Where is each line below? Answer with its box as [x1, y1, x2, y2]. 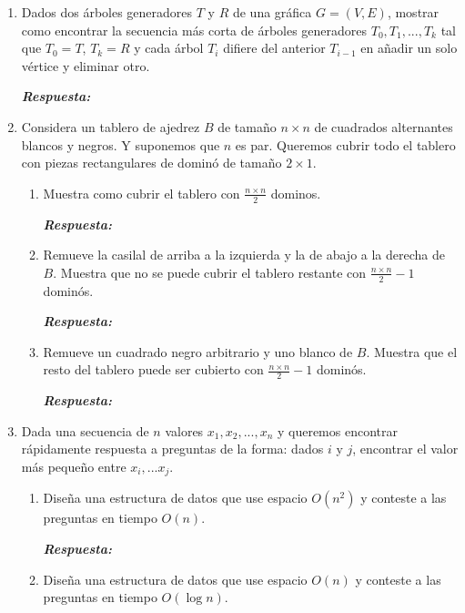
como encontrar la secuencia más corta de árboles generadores [21, 20, 368, 39]
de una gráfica [232, 3, 312, 21]
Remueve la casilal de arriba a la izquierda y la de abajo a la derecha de [43, 245, 445, 264]
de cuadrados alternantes [314, 117, 453, 136]
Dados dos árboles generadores [21, 3, 193, 21]
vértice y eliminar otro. [21, 56, 150, 75]
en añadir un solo [360, 38, 458, 57]
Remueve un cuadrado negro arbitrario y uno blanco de [43, 342, 353, 361]
